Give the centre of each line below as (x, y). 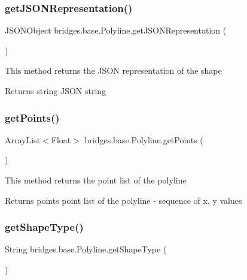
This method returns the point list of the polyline (96, 180)
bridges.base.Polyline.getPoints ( (144, 139)
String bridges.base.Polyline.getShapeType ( (86, 249)
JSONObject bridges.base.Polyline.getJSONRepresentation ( (116, 30)
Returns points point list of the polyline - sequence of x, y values (123, 200)
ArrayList (23, 139)
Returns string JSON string (56, 91)
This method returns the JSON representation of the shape (113, 70)
